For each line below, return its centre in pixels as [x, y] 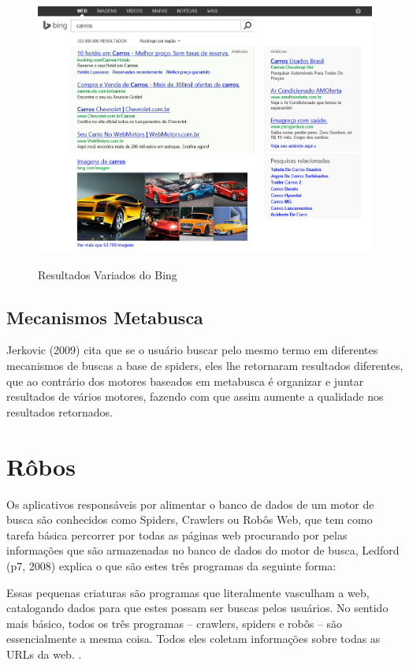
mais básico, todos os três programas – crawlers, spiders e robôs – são [175, 623]
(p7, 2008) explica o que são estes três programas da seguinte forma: [171, 565]
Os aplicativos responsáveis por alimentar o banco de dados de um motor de [190, 504]
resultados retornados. [59, 411]
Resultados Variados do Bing [108, 274]
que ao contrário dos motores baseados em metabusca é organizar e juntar [185, 381]
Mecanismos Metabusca [105, 317]
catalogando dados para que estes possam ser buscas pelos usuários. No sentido [197, 608]
